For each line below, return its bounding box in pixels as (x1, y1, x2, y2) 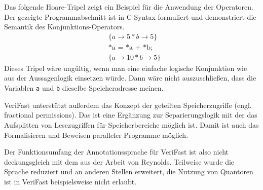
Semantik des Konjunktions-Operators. (4, 21, 125, 32)
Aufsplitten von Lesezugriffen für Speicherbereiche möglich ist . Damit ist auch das (4, 119, 259, 130)
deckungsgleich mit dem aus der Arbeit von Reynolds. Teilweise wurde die (4, 156, 235, 167)
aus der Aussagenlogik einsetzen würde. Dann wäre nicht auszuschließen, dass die (4, 72, 256, 83)
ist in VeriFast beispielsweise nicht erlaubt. (4, 176, 137, 186)
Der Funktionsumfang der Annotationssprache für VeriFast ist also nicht (4, 146, 229, 157)
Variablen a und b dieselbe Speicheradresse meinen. (4, 83, 164, 93)
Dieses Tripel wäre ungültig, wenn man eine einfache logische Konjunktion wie (4, 62, 247, 73)
